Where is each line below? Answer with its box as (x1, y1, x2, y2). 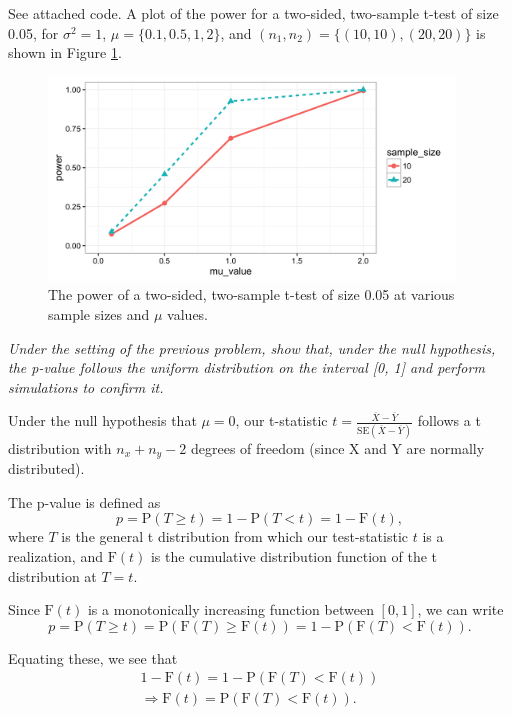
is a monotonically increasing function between (87, 599, 374, 620)
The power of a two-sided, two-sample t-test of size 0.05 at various (48, 284, 455, 305)
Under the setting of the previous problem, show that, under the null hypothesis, (8, 337, 496, 358)
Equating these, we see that (8, 647, 178, 668)
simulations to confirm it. (8, 376, 164, 397)
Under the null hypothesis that (8, 410, 197, 431)
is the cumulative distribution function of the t (150, 545, 438, 566)
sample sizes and (48, 303, 150, 324)
